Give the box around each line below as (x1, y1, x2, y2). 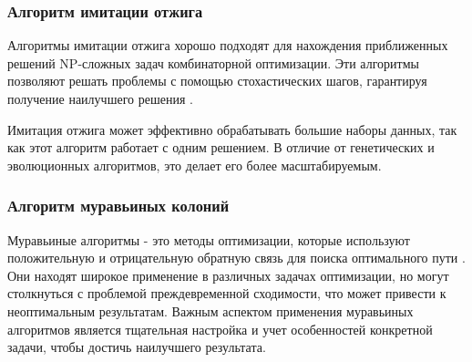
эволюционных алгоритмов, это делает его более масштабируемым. (7, 155, 382, 174)
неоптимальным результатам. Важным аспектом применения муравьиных (7, 301, 414, 320)
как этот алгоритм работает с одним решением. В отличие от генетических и (7, 138, 435, 157)
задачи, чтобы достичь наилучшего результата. (7, 337, 266, 357)
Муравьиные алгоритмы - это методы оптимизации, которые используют (7, 230, 410, 249)
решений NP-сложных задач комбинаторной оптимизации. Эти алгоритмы (7, 53, 419, 72)
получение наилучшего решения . (7, 89, 193, 108)
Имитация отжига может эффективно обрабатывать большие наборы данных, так (7, 119, 457, 139)
